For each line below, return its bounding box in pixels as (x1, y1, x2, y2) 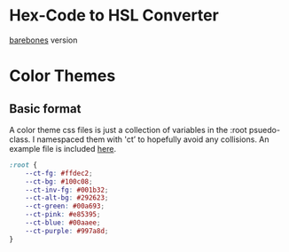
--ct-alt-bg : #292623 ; (25, 193, 109, 202)
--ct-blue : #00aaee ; (25, 218, 101, 227)
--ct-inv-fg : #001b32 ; (25, 185, 109, 194)
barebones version (9, 35, 78, 45)
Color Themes (9, 66, 116, 86)
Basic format (9, 101, 82, 116)
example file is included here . (9, 143, 117, 154)
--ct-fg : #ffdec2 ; (25, 169, 93, 177)
